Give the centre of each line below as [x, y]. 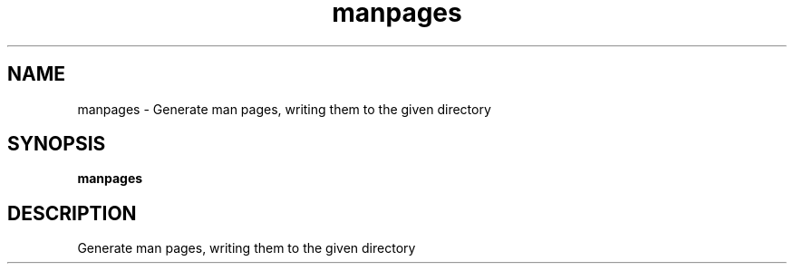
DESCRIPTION [72, 213]
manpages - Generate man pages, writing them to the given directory [284, 109]
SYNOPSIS [57, 144]
